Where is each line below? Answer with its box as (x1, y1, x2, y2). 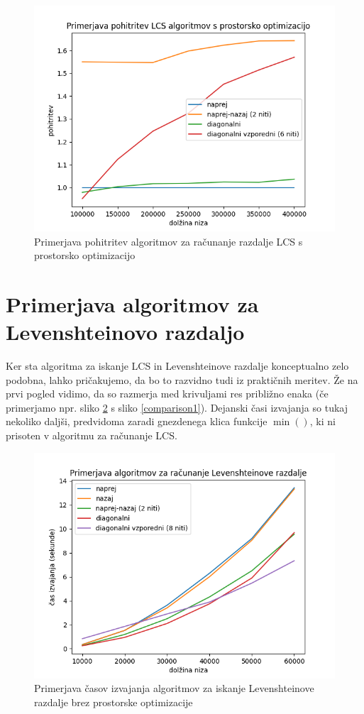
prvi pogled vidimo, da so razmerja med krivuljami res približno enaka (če (6, 386, 329, 401)
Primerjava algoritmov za (6, 289, 259, 318)
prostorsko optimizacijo (34, 248, 136, 263)
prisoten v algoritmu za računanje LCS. (6, 428, 177, 443)
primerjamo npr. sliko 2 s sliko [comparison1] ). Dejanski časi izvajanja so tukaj (6, 400, 348, 414)
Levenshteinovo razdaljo (6, 317, 245, 346)
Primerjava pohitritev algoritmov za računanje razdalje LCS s (34, 234, 303, 248)
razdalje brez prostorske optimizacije (34, 694, 193, 709)
